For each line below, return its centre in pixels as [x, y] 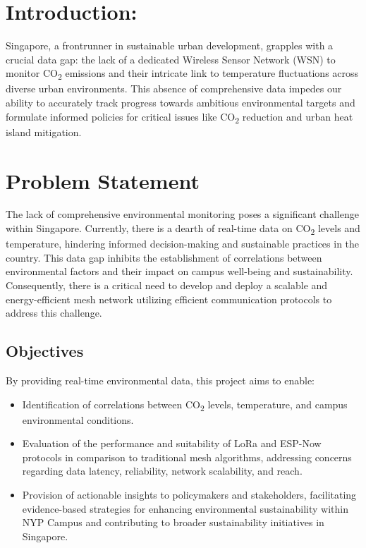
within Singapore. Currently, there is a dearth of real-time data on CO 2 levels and [183, 229]
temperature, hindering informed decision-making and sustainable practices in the [183, 244]
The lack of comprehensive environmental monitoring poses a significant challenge [182, 214]
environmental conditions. [78, 419]
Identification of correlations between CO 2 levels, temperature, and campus [185, 405]
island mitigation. [44, 132]
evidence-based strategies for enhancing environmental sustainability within [185, 508]
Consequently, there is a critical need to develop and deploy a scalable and [167, 285]
